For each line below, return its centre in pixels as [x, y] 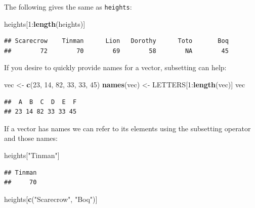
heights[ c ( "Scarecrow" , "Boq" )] [51, 199]
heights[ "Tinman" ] [32, 155]
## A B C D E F [40, 102]
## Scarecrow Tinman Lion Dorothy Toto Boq [116, 41]
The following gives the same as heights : [68, 7]
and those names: [31, 138]
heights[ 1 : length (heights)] [45, 23]
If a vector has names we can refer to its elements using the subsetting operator [127, 128]
